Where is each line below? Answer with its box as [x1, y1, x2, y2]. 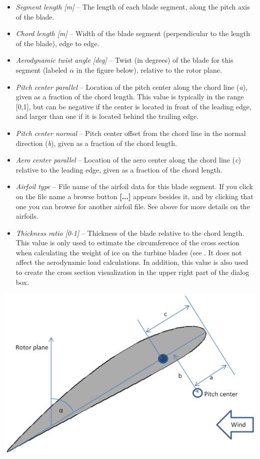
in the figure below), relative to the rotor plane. [76, 64, 222, 75]
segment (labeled [15, 64, 67, 75]
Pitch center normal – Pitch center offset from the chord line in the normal [15, 127, 246, 138]
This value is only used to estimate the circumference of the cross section [15, 237, 239, 248]
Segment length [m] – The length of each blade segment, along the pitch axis [15, 2, 250, 12]
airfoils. [15, 211, 38, 221]
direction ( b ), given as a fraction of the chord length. [15, 137, 177, 148]
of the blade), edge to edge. [15, 38, 99, 48]
